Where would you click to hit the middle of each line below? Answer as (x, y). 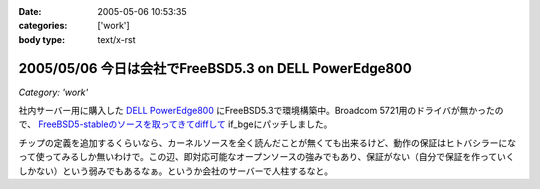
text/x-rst (116, 39)
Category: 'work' (53, 92)
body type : (41, 39)
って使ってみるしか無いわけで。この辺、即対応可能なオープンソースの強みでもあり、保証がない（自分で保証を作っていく (266, 157)
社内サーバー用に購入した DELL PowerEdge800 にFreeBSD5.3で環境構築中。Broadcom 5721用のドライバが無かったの (261, 111)
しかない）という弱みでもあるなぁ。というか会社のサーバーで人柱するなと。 (176, 171)
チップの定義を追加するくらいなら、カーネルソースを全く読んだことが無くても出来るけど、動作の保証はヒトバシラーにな (267, 142)
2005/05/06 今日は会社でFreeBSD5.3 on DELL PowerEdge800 (215, 68)
